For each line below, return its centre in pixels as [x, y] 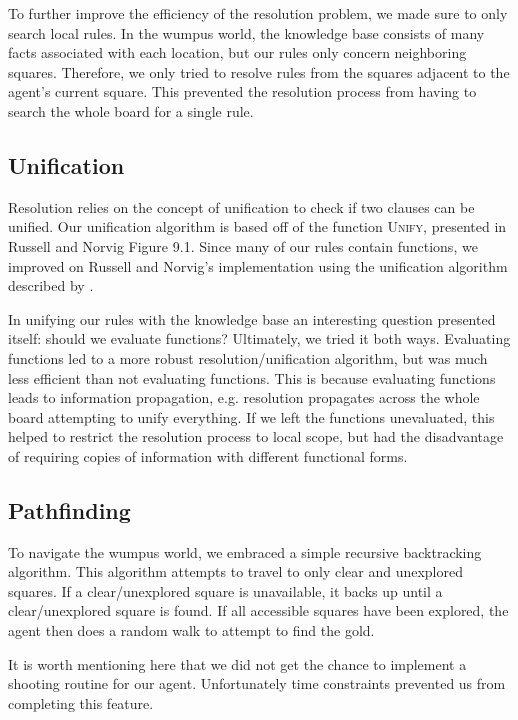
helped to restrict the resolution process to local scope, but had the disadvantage [256, 436]
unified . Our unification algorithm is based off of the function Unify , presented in [257, 226]
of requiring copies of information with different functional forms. [208, 455]
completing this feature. [81, 702]
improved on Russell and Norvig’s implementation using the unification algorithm [258, 265]
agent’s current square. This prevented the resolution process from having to [242, 91]
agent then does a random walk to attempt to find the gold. [191, 630]
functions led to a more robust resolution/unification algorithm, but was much [248, 357]
